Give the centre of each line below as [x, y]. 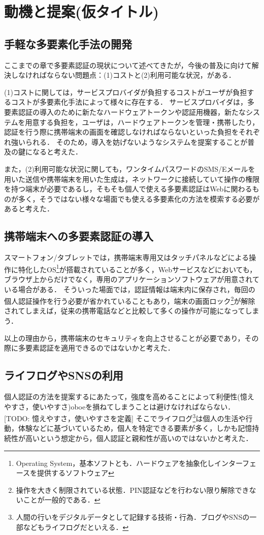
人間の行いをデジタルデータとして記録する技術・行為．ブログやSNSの [133, 516]
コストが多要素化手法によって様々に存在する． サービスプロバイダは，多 [133, 102]
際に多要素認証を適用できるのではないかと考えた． [89, 348]
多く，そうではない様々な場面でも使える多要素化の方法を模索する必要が [139, 198]
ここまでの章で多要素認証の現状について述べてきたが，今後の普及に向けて [128, 65]
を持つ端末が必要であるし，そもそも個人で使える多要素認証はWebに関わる [128, 189]
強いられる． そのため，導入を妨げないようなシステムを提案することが [129, 141]
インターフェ [235, 463]
